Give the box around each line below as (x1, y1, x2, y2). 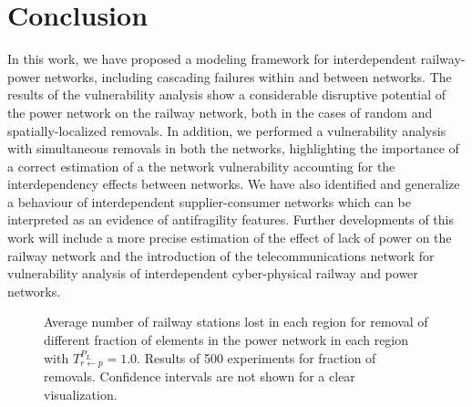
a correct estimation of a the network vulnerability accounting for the (7, 156, 395, 175)
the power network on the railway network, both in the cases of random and (7, 102, 433, 121)
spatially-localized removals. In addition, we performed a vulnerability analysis (7, 120, 446, 140)
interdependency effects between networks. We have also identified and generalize (7, 174, 460, 193)
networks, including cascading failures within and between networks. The (44, 67, 452, 86)
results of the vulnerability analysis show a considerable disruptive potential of (7, 85, 446, 104)
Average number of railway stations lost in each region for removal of (44, 312, 428, 331)
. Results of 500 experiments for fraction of (137, 348, 376, 367)
